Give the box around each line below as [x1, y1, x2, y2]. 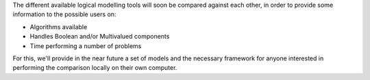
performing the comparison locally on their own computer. [12, 64, 177, 72]
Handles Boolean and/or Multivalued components [29, 33, 170, 41]
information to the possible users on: [12, 10, 116, 18]
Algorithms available [29, 22, 88, 31]
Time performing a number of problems [29, 41, 142, 50]
